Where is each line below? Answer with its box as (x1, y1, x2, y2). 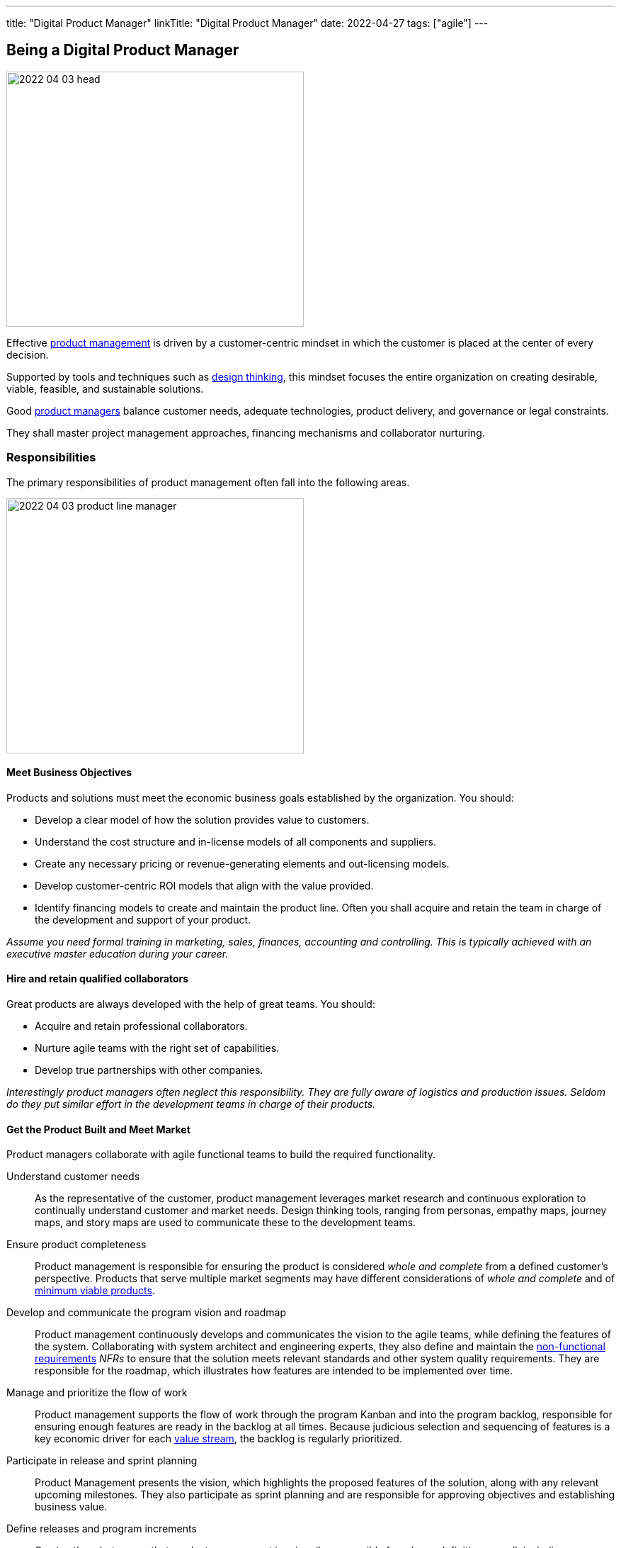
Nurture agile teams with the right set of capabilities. (35, 1042, 280, 1055)
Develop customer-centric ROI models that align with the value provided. (35, 879, 374, 892)
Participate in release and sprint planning (6, 1454, 198, 1467)
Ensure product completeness (6, 1238, 147, 1251)
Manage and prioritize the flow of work (6, 1386, 188, 1399)
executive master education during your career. (6, 947, 229, 960)
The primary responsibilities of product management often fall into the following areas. (6, 476, 410, 488)
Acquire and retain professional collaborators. (35, 1020, 248, 1033)
